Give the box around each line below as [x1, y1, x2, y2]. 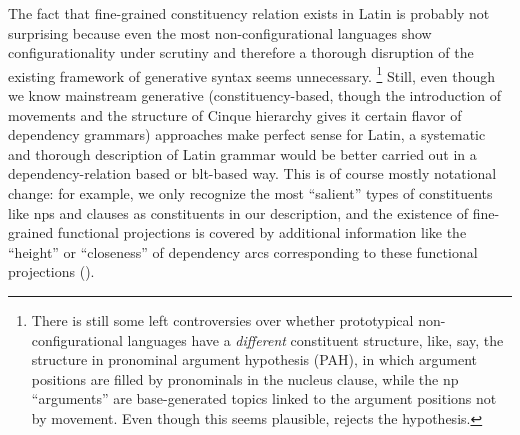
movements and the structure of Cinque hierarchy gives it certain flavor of [8, 104, 462, 125]
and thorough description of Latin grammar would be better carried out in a [8, 143, 477, 164]
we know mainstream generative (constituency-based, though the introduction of [8, 85, 502, 106]
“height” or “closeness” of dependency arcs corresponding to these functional [8, 241, 478, 262]
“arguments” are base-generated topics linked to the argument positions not [31, 388, 497, 409]
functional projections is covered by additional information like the [57, 222, 467, 243]
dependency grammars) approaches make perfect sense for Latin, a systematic [8, 124, 486, 145]
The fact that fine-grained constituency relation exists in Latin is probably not [8, 3, 490, 23]
